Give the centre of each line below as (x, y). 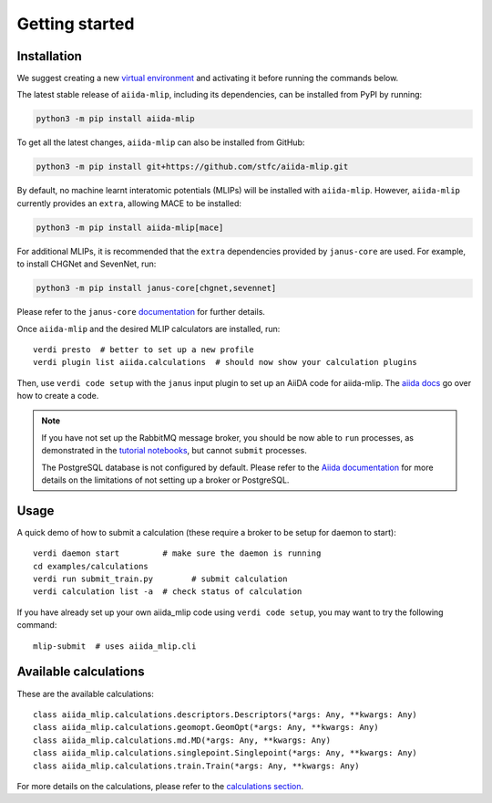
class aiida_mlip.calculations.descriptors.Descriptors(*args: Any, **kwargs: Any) (225, 714)
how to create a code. (58, 396)
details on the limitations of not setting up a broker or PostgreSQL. (165, 480)
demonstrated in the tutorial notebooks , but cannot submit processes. (174, 451)
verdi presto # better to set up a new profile (143, 349)
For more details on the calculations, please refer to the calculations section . (160, 786)
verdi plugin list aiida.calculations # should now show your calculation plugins (225, 362)
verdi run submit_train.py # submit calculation (160, 579)
